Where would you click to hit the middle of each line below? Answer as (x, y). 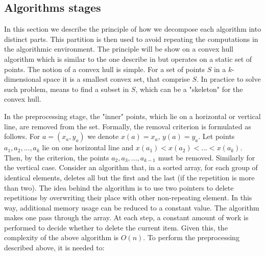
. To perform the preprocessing (191, 237)
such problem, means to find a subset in (67, 89)
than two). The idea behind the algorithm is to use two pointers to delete (119, 187)
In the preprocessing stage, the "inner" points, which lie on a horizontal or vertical (132, 116)
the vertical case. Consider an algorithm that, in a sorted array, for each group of (131, 167)
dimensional (23, 79)
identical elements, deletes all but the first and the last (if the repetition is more (129, 177)
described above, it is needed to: (54, 248)
